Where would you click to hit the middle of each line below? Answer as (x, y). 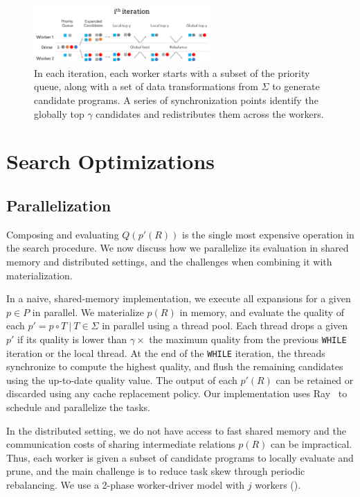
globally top (59, 113)
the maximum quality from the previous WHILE (248, 339)
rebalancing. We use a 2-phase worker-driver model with (126, 484)
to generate (296, 86)
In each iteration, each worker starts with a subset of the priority (172, 72)
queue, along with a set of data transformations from (146, 86)
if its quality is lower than (72, 339)
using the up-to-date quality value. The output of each (122, 380)
